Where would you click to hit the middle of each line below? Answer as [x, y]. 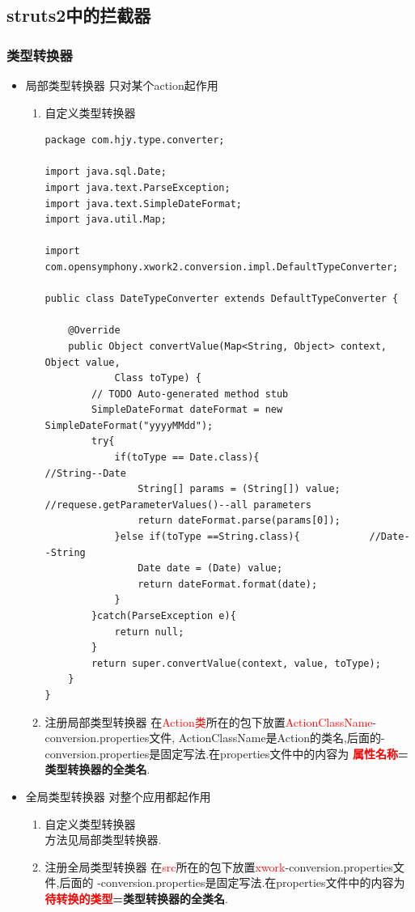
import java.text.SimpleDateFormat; [143, 204]
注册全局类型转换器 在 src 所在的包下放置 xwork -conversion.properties [219, 866]
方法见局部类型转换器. [103, 840]
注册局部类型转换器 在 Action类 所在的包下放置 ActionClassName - [211, 721]
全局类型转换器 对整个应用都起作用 [118, 796]
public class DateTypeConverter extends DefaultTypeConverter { [222, 299]
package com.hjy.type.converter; [135, 140]
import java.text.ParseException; [138, 187]
